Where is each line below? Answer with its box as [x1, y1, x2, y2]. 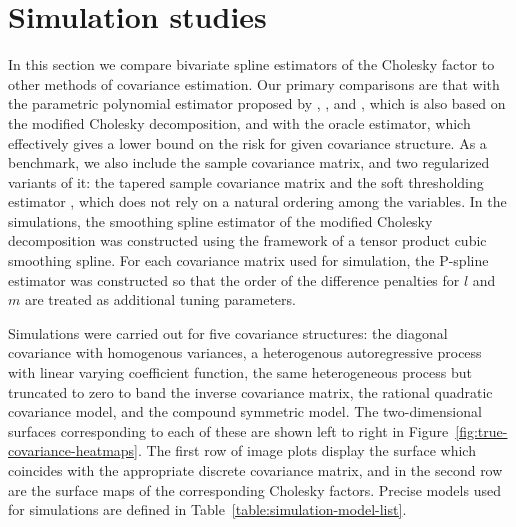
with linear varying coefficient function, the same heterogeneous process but [8, 362, 473, 383]
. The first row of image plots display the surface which [138, 440, 476, 461]
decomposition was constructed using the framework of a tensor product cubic [8, 230, 487, 251]
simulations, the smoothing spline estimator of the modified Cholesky [8, 210, 433, 231]
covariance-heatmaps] [8, 440, 138, 461]
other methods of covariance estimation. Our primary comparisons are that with [8, 73, 500, 94]
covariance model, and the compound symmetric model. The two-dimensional [8, 401, 482, 422]
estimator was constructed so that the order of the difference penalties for [8, 269, 460, 290]
